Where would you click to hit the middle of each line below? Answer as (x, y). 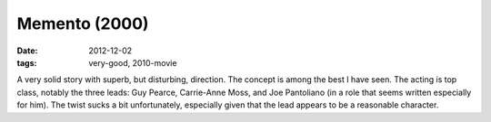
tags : (27, 62)
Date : (27, 51)
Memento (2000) (83, 23)
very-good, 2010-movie (133, 62)
